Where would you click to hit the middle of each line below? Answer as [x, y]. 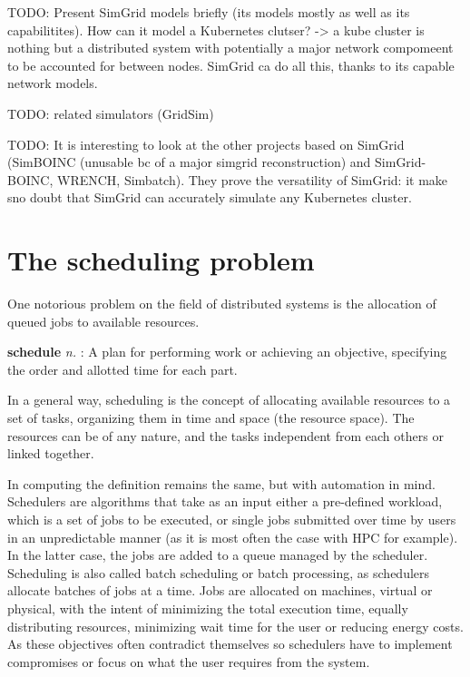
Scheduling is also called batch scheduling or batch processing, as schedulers [219, 572]
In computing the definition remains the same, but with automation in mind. [221, 483]
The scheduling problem [161, 260]
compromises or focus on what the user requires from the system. [189, 661]
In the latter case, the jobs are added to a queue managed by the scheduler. [218, 555]
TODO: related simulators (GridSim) [111, 113]
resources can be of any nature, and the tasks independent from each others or [225, 435]
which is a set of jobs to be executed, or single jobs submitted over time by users [232, 519]
